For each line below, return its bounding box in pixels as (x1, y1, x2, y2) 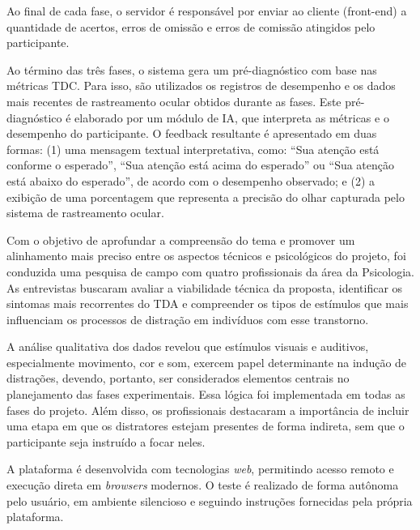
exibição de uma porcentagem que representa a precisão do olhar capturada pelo (6, 188, 405, 205)
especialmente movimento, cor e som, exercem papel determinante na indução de (6, 353, 407, 370)
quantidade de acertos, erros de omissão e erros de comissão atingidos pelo (6, 18, 375, 35)
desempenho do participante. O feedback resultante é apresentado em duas (6, 125, 377, 142)
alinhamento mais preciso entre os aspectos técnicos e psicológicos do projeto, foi (6, 247, 406, 264)
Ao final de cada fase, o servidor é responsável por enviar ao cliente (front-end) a (6, 2, 407, 19)
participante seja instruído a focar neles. (6, 433, 206, 450)
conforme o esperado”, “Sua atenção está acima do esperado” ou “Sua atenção (6, 156, 395, 173)
